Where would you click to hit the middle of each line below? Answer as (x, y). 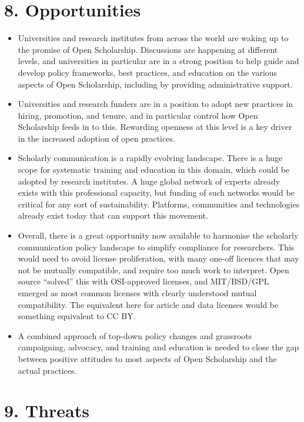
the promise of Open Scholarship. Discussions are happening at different (148, 49)
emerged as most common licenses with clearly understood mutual (137, 293)
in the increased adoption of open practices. (96, 138)
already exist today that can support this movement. (113, 215)
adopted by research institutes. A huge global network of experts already (149, 181)
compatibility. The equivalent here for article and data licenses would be (148, 304)
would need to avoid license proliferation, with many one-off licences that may (158, 258)
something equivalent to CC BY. (77, 316)
